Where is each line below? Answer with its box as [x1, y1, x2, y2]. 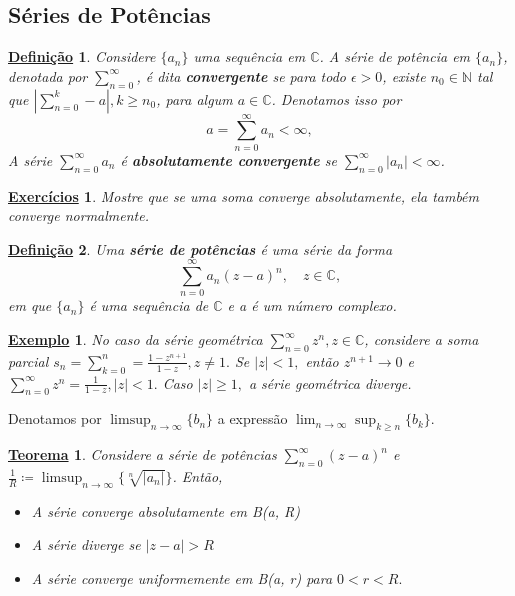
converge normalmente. [8, 205, 149, 226]
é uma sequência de [89, 295, 209, 316]
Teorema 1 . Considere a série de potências [8, 444, 277, 465]
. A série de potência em [319, 46, 471, 67]
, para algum [156, 88, 233, 109]
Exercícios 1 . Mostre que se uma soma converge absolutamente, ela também [8, 185, 479, 206]
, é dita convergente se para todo [136, 65, 346, 86]
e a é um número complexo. [227, 295, 397, 316]
